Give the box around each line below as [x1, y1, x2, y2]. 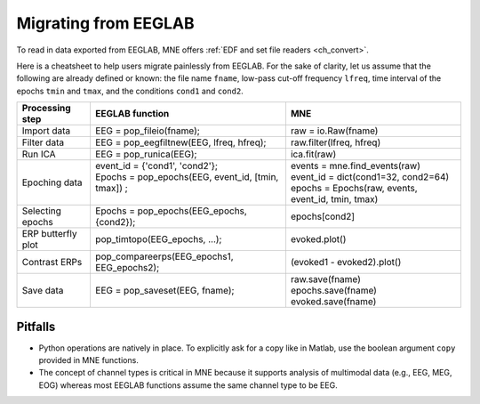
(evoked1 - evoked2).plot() [290, 256, 402, 269]
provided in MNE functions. [38, 355, 140, 366]
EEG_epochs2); [94, 262, 160, 274]
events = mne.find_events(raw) [290, 160, 421, 173]
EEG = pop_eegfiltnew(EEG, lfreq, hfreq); [94, 136, 267, 149]
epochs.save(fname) [290, 285, 378, 297]
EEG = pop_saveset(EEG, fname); [94, 285, 235, 297]
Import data [21, 125, 71, 137]
